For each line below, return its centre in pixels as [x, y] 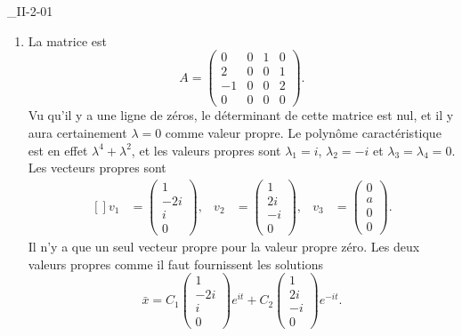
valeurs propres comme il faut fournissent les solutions [176, 264]
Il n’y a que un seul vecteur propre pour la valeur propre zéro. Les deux [224, 246]
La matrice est [67, 40]
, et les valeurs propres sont [206, 150]
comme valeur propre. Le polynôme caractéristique [303, 132]
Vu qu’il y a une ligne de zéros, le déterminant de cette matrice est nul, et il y [241, 115]
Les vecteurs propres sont [97, 168]
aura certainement [77, 132]
